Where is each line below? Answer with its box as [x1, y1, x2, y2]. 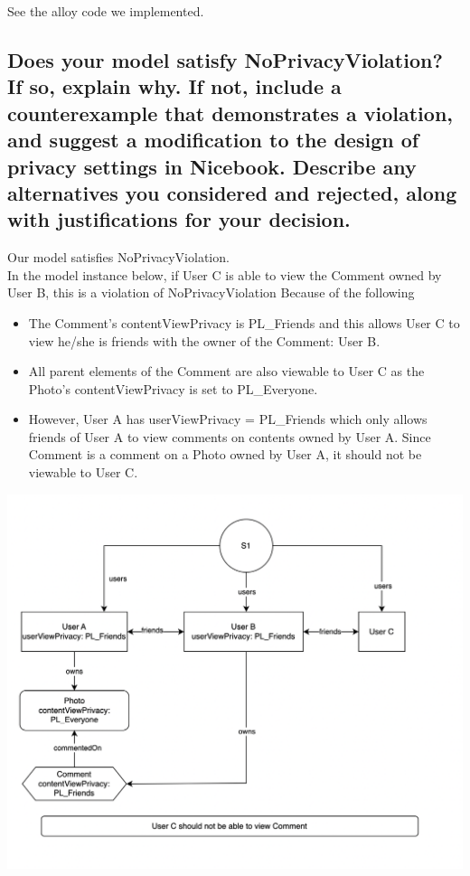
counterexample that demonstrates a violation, [7, 99, 454, 127]
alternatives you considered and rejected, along [7, 178, 457, 206]
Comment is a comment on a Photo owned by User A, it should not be [28, 445, 422, 464]
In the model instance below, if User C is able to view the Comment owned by [7, 265, 442, 284]
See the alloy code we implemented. [7, 2, 204, 20]
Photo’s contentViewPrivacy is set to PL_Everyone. [28, 379, 318, 398]
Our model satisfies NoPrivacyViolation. [7, 248, 230, 267]
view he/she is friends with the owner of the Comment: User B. [28, 331, 381, 350]
